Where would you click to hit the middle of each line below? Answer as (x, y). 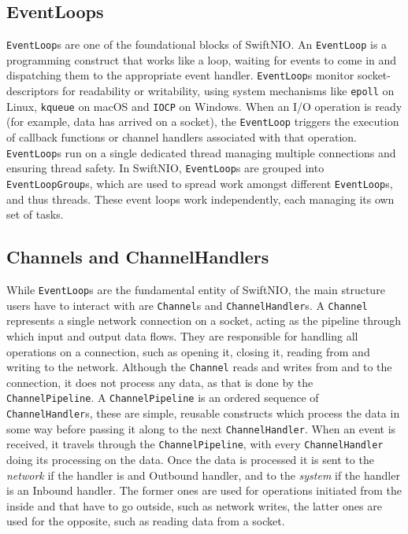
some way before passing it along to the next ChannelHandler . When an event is (201, 428)
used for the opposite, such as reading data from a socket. (146, 521)
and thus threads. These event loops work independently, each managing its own (200, 199)
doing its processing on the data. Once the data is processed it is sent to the (190, 459)
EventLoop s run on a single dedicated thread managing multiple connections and (201, 152)
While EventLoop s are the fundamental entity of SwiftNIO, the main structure (196, 290)
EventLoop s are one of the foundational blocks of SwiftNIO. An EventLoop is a (197, 44)
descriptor (30, 91)
